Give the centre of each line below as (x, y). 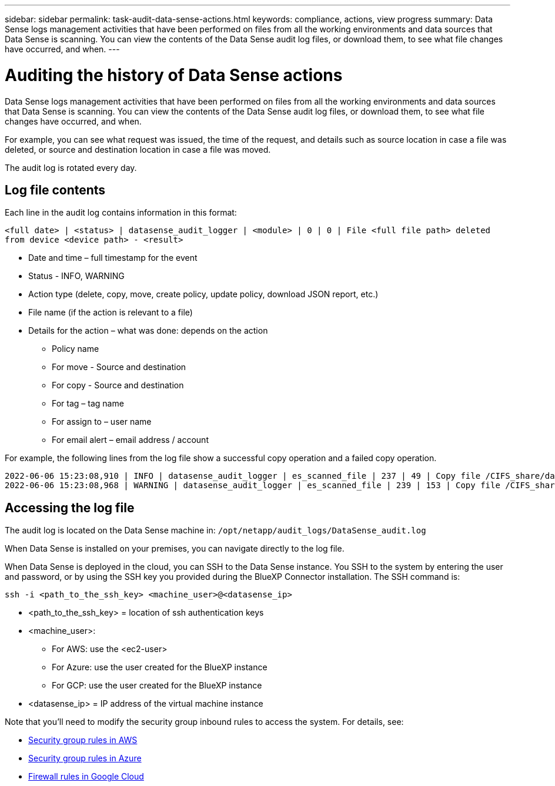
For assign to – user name (102, 422)
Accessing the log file (70, 508)
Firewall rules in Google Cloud (86, 777)
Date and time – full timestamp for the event (113, 258)
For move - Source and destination (119, 367)
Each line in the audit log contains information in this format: (121, 213)
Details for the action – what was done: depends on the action (148, 331)
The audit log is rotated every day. (71, 167)
